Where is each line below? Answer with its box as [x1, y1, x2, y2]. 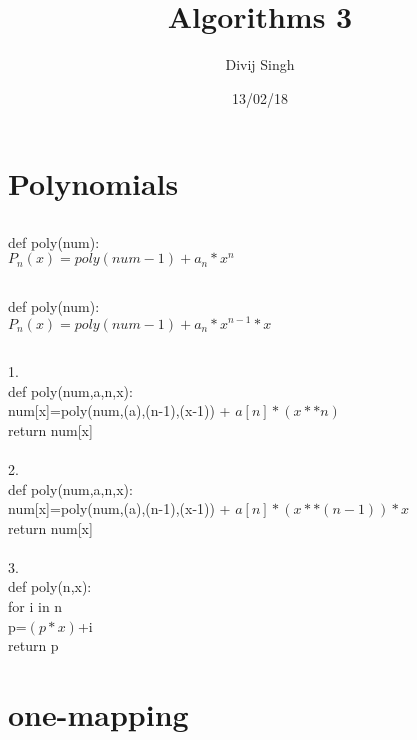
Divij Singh [225, 54, 295, 75]
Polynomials [8, 163, 179, 204]
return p [8, 635, 59, 656]
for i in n [8, 596, 63, 617]
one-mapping [8, 694, 189, 735]
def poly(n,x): [8, 576, 92, 597]
